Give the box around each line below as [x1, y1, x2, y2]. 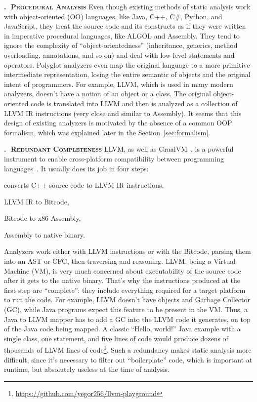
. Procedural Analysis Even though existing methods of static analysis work [4, 1, 251, 11]
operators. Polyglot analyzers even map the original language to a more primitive [4, 59, 250, 70]
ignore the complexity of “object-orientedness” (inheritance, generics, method [4, 40, 238, 50]
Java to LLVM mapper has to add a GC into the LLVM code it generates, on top [4, 314, 251, 324]
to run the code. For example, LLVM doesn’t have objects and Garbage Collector [4, 294, 250, 305]
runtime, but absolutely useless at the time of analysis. [4, 364, 170, 374]
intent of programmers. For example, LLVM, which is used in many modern [4, 79, 233, 89]
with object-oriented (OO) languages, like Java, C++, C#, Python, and [4, 11, 222, 21]
